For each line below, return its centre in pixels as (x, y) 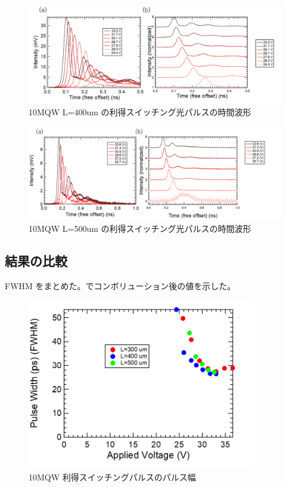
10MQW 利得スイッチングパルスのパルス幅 (112, 477)
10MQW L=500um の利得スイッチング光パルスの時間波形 (140, 228)
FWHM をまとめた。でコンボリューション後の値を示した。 (120, 285)
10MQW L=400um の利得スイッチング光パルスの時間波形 (140, 112)
